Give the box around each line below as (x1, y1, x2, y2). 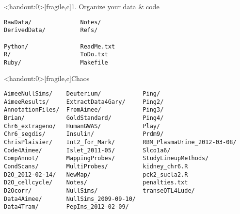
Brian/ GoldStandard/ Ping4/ (4, 115, 164, 122)
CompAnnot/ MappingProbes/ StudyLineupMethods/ (4, 155, 209, 162)
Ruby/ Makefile (4, 59, 108, 66)
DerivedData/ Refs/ (4, 27, 98, 34)
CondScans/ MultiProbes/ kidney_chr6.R (4, 163, 188, 170)
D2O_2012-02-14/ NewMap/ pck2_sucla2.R (4, 171, 188, 178)
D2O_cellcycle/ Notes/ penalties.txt (4, 179, 188, 186)
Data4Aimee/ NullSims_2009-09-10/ (4, 195, 136, 202)
